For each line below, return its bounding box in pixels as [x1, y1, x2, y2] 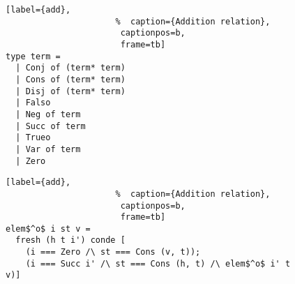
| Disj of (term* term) [15, 86, 126, 96]
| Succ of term [15, 121, 86, 131]
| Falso [15, 98, 51, 108]
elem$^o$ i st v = [6, 223, 91, 234]
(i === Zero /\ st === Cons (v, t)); [25, 247, 201, 257]
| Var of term [15, 144, 81, 154]
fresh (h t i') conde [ [15, 235, 126, 246]
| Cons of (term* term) [15, 74, 126, 84]
